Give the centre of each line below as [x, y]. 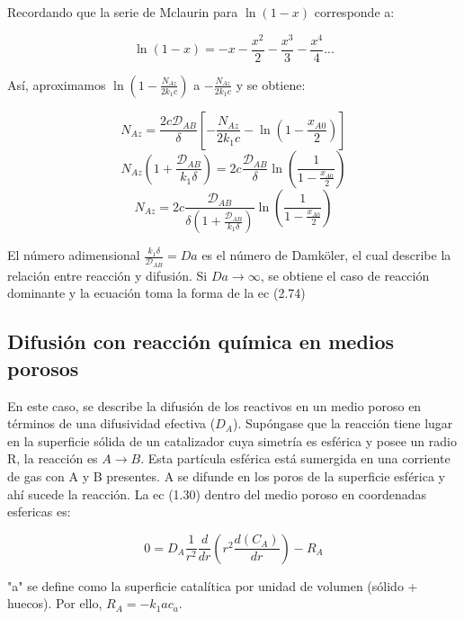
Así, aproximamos [57, 84]
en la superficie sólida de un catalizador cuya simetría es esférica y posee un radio [232, 440]
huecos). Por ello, [55, 603]
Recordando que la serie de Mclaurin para [123, 12]
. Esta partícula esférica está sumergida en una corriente [295, 458]
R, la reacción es [53, 458]
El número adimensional [74, 255]
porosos [43, 368]
